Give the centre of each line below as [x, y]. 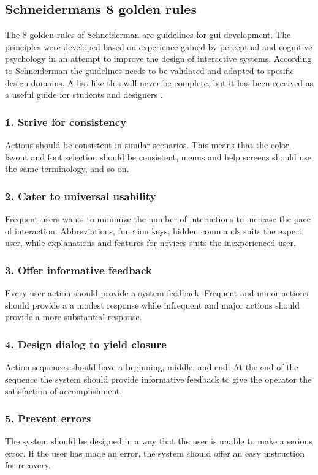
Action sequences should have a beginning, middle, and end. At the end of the [152, 366]
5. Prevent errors [48, 418]
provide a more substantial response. [74, 317]
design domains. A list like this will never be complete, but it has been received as [159, 82]
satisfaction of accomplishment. [64, 391]
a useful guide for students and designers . [84, 95]
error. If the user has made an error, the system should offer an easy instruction [155, 453]
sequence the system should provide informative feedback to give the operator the [158, 379]
